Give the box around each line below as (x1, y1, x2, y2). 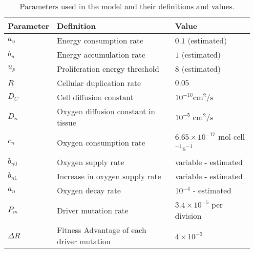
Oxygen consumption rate (57, 136, 146, 148)
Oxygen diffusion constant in (57, 105, 155, 117)
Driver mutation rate (57, 204, 128, 216)
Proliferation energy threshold (57, 63, 159, 74)
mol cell (218, 131, 245, 142)
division (175, 210, 202, 221)
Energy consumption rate (57, 35, 144, 46)
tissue (57, 117, 76, 128)
